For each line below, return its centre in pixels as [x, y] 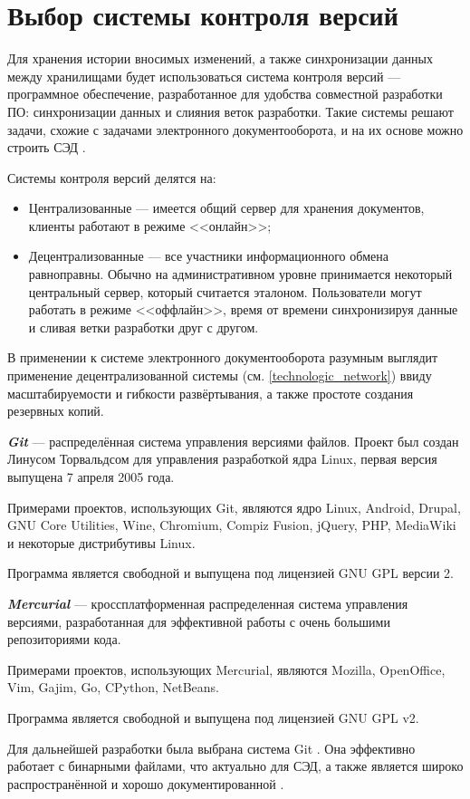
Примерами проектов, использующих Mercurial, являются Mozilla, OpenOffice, [226, 669]
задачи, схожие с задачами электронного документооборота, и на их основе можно [235, 129]
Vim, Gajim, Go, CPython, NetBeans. [114, 687]
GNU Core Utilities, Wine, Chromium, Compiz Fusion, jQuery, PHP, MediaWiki [232, 525]
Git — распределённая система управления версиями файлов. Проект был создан [233, 441]
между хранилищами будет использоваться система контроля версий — [204, 76]
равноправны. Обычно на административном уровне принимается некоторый [240, 274]
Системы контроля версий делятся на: [112, 177]
